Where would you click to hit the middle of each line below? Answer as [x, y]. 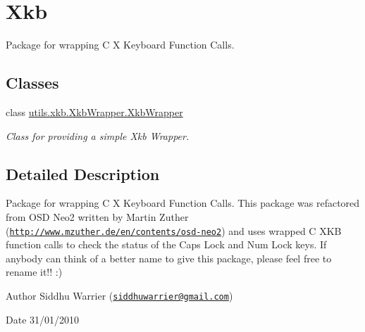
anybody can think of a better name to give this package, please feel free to [169, 258]
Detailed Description [83, 173]
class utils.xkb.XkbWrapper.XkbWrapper [94, 111]
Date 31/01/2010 [43, 319]
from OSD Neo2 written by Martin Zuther [97, 216]
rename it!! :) [34, 272]
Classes [32, 83]
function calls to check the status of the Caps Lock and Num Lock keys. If [166, 244]
